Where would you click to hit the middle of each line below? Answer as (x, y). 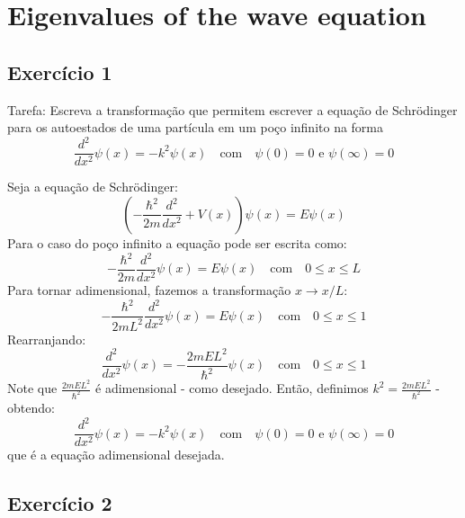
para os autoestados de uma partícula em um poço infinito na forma (196, 127)
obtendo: (31, 408)
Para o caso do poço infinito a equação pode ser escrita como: (177, 242)
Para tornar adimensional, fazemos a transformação (149, 290)
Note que (32, 388)
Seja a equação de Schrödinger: (93, 187)
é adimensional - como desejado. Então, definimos (232, 388)
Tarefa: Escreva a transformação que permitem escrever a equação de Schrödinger (232, 109)
